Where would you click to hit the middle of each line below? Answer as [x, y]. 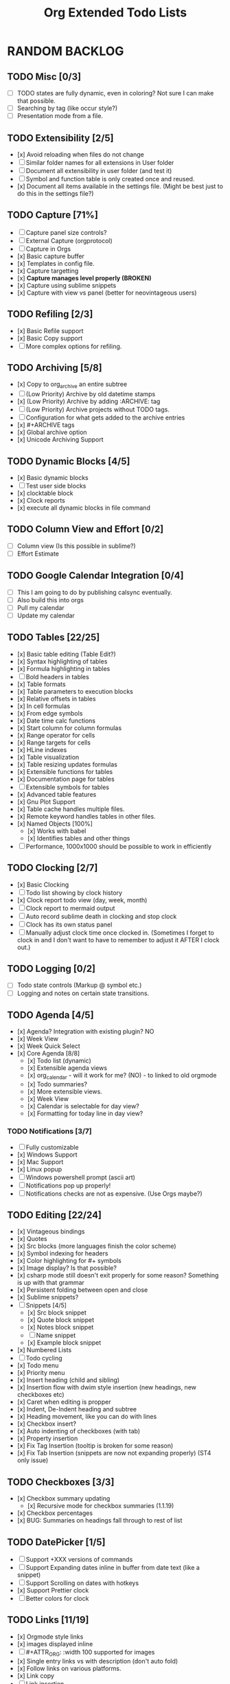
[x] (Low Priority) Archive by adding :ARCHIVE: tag [89, 401]
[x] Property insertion [47, 1438]
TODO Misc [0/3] [44, 77]
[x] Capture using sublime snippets [67, 285]
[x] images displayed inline [55, 1643]
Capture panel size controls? [66, 232]
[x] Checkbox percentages [55, 1513]
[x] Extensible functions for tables [65, 771]
